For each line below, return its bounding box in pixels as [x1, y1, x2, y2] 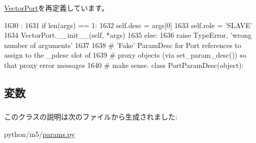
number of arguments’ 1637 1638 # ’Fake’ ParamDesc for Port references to [4, 39, 241, 50]
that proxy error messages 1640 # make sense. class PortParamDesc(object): [4, 59, 244, 70]
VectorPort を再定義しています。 [4, 3, 109, 13]
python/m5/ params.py [4, 128, 75, 139]
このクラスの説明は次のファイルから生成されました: [4, 111, 177, 122]
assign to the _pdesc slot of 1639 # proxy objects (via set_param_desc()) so [4, 50, 246, 60]
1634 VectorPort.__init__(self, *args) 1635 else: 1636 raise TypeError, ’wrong [4, 30, 252, 40]
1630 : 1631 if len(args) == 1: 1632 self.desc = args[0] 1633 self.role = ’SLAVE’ [4, 19, 252, 30]
